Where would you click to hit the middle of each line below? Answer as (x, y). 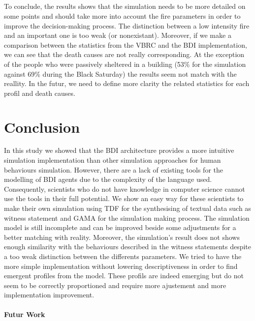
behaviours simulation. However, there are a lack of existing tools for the (113, 169)
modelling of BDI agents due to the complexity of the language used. (108, 179)
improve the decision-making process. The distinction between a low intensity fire (127, 25)
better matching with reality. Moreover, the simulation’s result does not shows (122, 237)
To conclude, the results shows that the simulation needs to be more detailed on (125, 6)
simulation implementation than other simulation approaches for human (112, 160)
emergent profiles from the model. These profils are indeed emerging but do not (124, 276)
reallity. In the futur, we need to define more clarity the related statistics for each (127, 83)
